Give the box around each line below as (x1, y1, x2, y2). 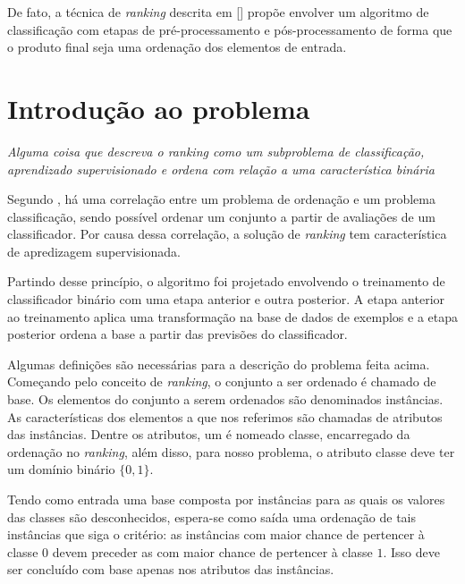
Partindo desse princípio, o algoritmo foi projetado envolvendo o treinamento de (7, 272, 445, 291)
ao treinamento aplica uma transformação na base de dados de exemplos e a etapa (7, 307, 458, 326)
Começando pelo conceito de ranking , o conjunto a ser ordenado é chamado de (7, 372, 436, 391)
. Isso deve (383, 542, 440, 561)
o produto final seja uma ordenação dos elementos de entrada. (7, 38, 347, 56)
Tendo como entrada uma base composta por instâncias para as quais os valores (7, 490, 445, 508)
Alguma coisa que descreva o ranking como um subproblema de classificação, (7, 141, 425, 160)
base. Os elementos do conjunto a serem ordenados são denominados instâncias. (7, 390, 444, 409)
